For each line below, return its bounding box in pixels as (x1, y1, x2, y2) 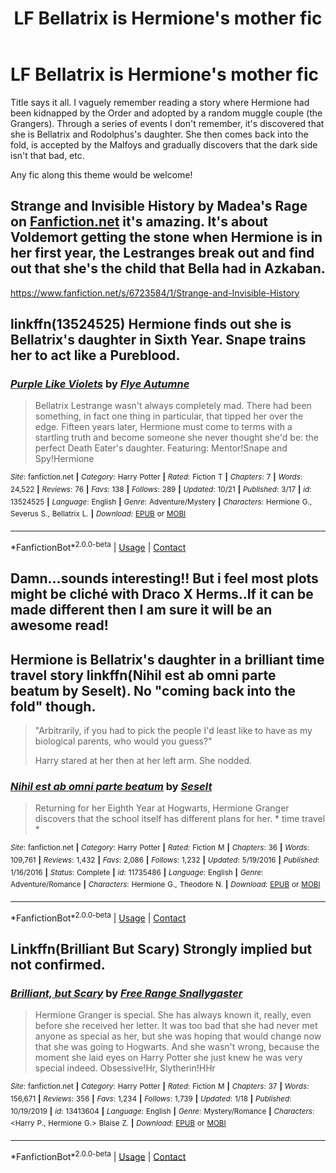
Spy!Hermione (34, 453, 95, 465)
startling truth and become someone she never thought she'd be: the (34, 432, 320, 444)
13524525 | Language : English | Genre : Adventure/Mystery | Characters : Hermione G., (10, 497, 313, 507)
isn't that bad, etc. (10, 149, 85, 161)
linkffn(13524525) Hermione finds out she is (10, 316, 292, 333)
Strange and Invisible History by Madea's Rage (10, 198, 308, 215)
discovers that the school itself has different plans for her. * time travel (34, 813, 326, 825)
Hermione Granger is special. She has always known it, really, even (34, 1009, 312, 1021)
